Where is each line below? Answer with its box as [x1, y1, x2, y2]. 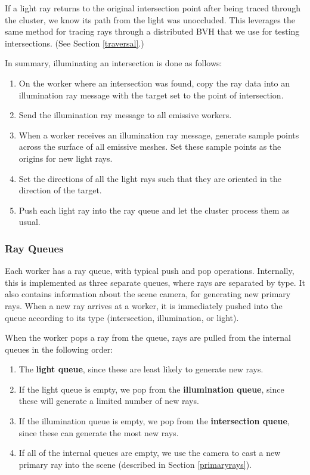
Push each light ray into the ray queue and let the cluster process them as [18, 203, 290, 216]
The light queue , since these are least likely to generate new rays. [18, 363, 263, 375]
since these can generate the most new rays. [18, 426, 179, 439]
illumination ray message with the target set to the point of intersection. [18, 88, 284, 101]
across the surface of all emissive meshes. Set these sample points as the [18, 140, 281, 153]
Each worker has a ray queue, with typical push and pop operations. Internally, [5, 264, 294, 277]
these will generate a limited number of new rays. [18, 394, 199, 407]
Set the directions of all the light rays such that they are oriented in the [18, 172, 282, 184]
